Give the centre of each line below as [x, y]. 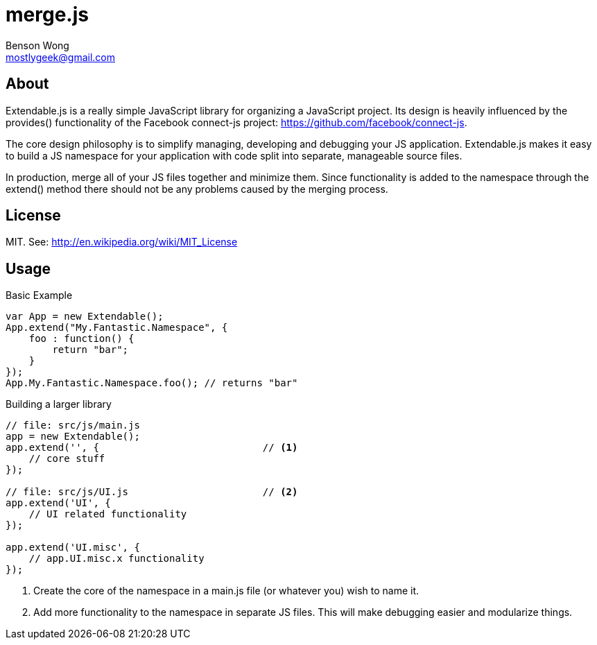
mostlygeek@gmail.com [60, 57]
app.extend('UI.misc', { [73, 548]
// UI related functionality [108, 514]
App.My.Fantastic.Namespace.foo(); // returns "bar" [152, 383]
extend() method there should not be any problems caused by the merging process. [197, 189]
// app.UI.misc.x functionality [116, 559]
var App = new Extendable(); [85, 317]
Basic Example [39, 295]
